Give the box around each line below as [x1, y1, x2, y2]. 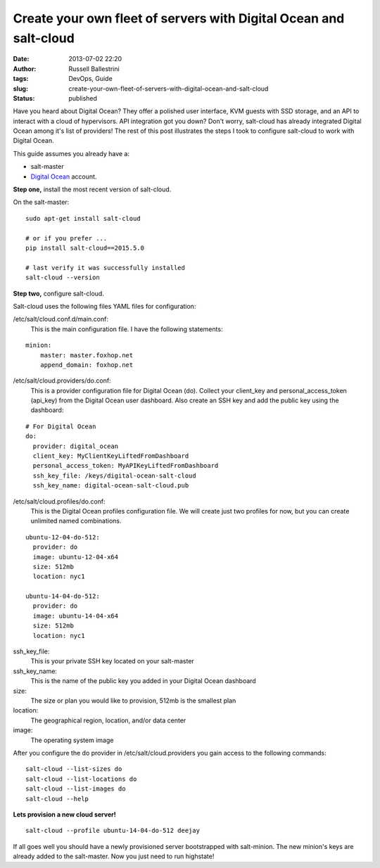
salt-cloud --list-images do [25, 785, 126, 793]
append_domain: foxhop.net [39, 361, 134, 369]
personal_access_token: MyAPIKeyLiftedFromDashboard [32, 461, 219, 470]
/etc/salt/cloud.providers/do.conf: [13, 376, 112, 385]
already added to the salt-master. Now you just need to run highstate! [13, 852, 215, 861]
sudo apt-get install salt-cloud [25, 215, 141, 222]
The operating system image [30, 736, 114, 744]
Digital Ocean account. [30, 172, 97, 181]
